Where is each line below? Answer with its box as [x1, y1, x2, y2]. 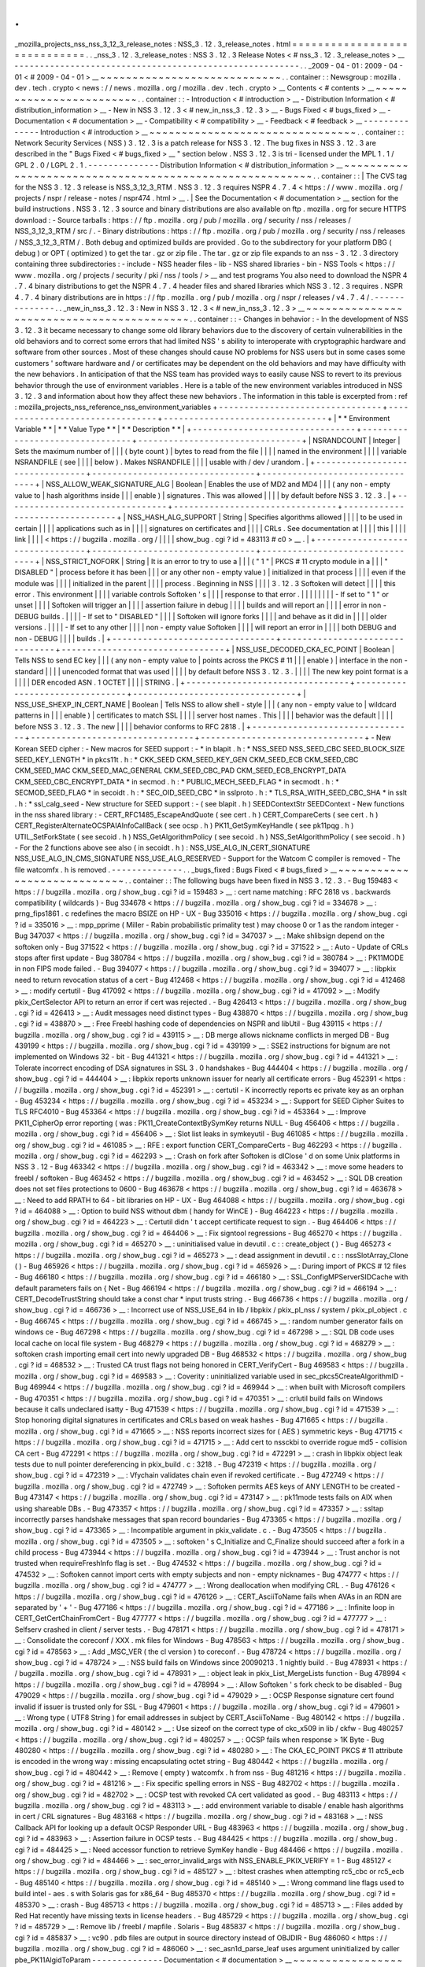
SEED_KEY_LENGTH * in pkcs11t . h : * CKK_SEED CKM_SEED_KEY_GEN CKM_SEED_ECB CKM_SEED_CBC [14, 755, 359, 764]
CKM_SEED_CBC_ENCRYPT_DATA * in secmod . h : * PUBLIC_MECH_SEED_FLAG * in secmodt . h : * [14, 777, 340, 786]
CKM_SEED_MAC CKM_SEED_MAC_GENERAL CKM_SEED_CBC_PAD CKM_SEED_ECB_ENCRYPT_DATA [14, 766, 346, 775]
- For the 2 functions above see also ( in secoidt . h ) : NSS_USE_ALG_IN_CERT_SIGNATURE [14, 843, 311, 853]
